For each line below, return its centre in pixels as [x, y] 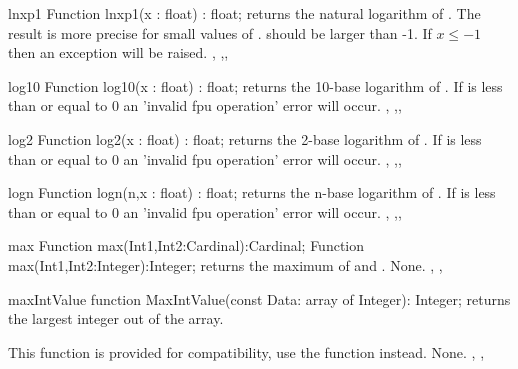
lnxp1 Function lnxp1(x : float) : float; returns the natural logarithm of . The [244, 13]
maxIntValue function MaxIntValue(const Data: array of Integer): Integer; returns [259, 298]
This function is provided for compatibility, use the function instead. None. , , [246, 351]
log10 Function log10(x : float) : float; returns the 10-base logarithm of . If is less [255, 85]
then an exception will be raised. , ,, [118, 52]
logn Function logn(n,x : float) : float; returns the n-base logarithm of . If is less [252, 192]
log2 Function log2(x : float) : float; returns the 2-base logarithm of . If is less [245, 138]
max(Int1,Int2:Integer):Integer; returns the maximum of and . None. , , [225, 264]
